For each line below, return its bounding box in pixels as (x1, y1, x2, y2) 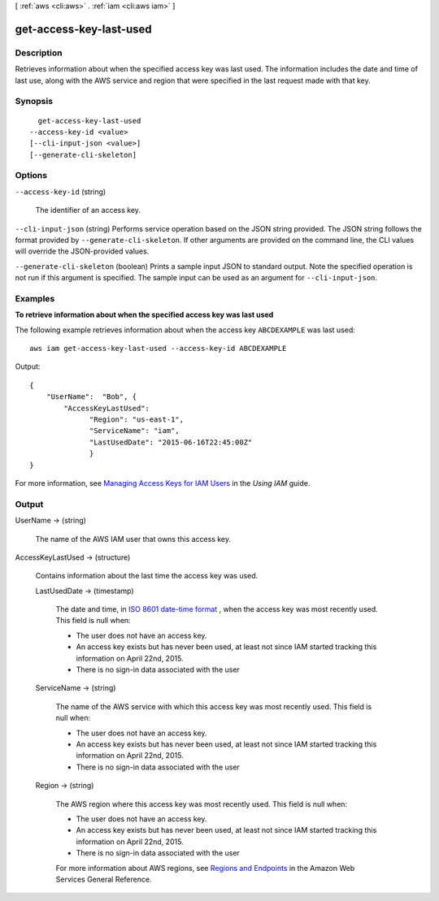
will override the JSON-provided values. (15, 246, 150, 256)
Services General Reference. (55, 874, 152, 884)
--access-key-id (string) (15, 187, 106, 197)
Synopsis (15, 96, 53, 107)
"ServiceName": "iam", (89, 427, 180, 435)
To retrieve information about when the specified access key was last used (15, 310, 274, 320)
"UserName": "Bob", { (46, 392, 137, 401)
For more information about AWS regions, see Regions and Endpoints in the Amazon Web (55, 863, 355, 873)
